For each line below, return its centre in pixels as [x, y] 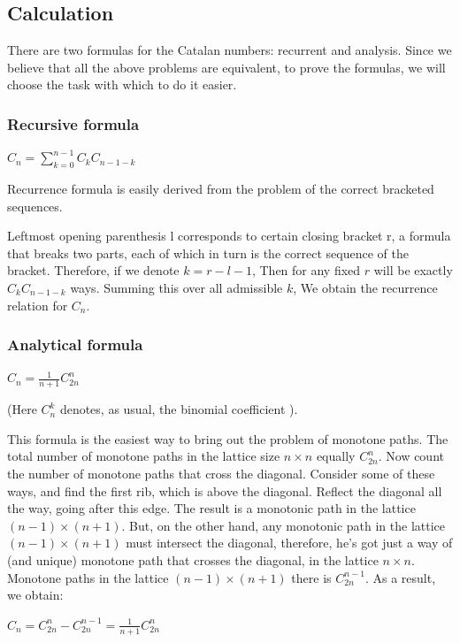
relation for [38, 305]
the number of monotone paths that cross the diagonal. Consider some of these [221, 473]
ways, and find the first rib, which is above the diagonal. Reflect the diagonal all [225, 490]
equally [336, 456]
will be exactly [413, 270]
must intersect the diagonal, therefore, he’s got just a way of [289, 543]
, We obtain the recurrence [365, 287]
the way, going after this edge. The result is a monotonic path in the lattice [211, 508]
